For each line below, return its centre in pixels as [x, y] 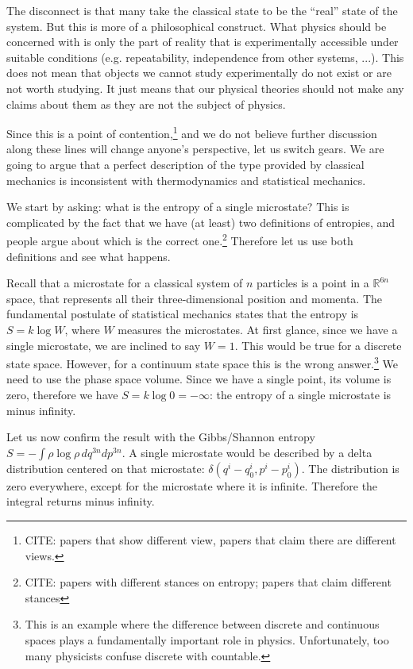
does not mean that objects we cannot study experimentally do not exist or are [199, 73]
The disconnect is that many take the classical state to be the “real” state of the [202, 10]
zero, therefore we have [62, 395]
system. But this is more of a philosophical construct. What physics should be [197, 26]
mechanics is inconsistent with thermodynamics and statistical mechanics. [186, 180]
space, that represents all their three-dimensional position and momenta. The [195, 298]
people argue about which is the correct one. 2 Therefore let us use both [180, 240]
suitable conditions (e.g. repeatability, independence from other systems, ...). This [205, 57]
